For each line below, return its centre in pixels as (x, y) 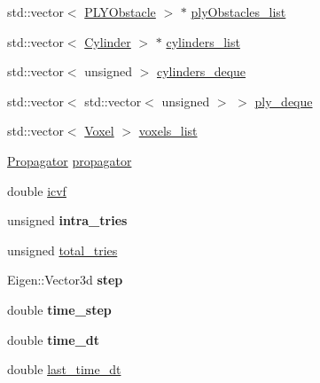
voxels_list (168, 131)
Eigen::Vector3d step (65, 280)
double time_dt (54, 339)
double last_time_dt (64, 369)
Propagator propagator (70, 160)
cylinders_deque (201, 71)
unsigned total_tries (62, 250)
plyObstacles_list (238, 12)
